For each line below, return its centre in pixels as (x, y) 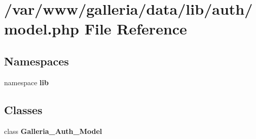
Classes (23, 109)
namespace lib (26, 82)
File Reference (136, 29)
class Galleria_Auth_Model (53, 131)
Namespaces (36, 61)
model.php (42, 29)
